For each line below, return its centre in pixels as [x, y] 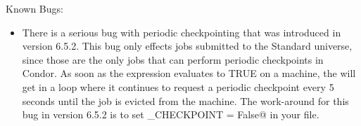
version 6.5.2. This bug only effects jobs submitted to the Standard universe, [187, 46]
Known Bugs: [34, 8]
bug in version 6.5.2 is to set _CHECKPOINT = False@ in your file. [171, 114]
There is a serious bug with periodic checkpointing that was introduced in [182, 32]
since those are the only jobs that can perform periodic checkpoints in [173, 59]
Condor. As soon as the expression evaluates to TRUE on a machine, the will [189, 73]
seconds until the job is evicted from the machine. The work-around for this [185, 100]
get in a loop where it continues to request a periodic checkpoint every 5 [178, 86]
